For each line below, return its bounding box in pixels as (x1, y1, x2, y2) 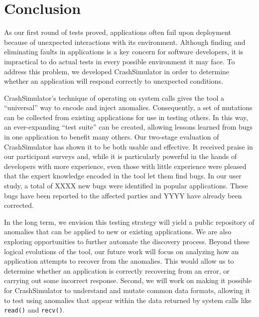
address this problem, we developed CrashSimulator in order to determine (4, 66, 230, 76)
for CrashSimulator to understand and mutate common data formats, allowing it (4, 285, 250, 295)
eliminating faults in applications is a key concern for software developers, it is (4, 46, 244, 57)
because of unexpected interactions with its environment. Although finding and (4, 36, 246, 47)
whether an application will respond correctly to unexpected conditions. (4, 76, 223, 86)
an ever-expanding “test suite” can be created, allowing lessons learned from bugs (4, 122, 253, 132)
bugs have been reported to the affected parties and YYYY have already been (4, 190, 242, 200)
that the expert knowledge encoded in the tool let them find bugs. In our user (4, 170, 242, 181)
